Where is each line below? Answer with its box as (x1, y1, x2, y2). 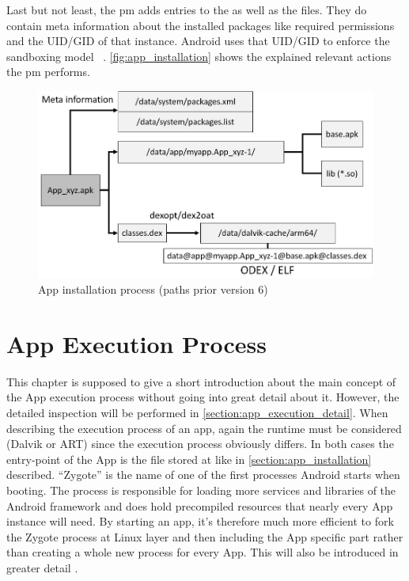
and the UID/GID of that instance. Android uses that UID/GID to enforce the (6, 32, 390, 49)
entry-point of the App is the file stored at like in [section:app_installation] (6, 450, 372, 467)
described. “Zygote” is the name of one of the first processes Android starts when (6, 466, 400, 483)
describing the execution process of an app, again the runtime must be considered (6, 420, 402, 436)
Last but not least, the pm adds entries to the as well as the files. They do (6, 2, 367, 17)
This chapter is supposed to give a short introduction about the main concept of (6, 373, 396, 389)
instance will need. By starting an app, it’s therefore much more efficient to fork (6, 513, 394, 530)
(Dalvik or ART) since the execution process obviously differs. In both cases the (6, 435, 394, 452)
